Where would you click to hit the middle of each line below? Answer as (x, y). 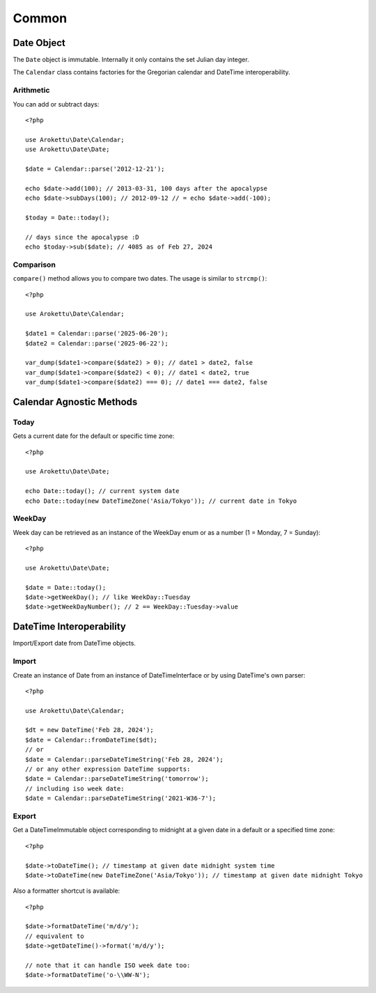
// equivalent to (55, 936)
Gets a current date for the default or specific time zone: (94, 436)
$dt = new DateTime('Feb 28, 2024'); (90, 730)
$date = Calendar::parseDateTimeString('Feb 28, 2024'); (125, 759)
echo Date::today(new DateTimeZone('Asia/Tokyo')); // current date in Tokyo (161, 501)
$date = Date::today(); (66, 587)
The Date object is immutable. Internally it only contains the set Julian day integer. (131, 60)
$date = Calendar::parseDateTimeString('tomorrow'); (117, 779)
